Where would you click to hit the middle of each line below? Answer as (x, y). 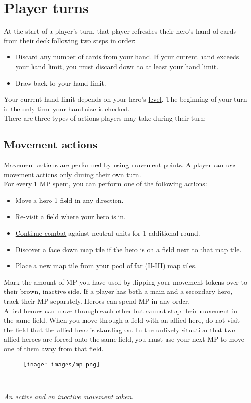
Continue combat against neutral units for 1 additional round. (108, 233)
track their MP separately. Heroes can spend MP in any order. (97, 301)
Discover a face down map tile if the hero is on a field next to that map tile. (128, 249)
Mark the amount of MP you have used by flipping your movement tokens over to (125, 282)
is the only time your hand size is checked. (67, 108)
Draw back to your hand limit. (61, 82)
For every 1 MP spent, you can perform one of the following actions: (106, 184)
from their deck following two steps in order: (70, 40)
